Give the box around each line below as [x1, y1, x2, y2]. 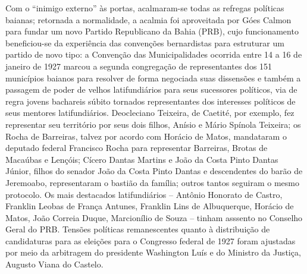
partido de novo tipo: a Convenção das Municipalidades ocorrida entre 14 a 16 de [5, 48, 302, 61]
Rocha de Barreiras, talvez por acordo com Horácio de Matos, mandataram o [5, 130, 287, 142]
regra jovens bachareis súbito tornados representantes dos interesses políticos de [5, 95, 296, 107]
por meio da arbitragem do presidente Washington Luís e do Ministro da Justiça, [5, 246, 301, 259]
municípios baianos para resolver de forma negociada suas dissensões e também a [5, 71, 301, 84]
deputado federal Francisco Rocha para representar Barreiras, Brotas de [5, 141, 268, 154]
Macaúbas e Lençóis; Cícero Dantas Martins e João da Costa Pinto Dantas [5, 153, 278, 165]
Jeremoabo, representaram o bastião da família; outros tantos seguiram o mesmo [5, 176, 299, 188]
